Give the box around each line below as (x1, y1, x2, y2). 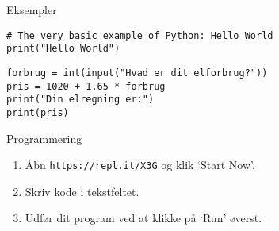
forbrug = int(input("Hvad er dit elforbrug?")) (6, 67, 268, 79)
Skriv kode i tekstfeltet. (25, 183, 139, 199)
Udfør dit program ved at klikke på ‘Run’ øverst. (25, 210, 262, 226)
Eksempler (6, 2, 57, 17)
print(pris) (6, 106, 69, 118)
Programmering (6, 129, 82, 146)
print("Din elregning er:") (6, 94, 155, 106)
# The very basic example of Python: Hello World (6, 29, 273, 41)
